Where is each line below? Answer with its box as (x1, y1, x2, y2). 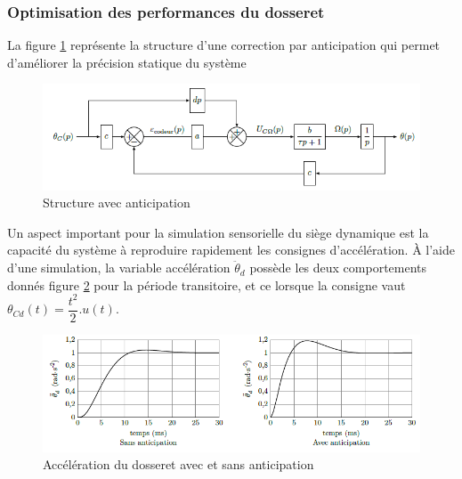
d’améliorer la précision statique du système (7, 53, 247, 71)
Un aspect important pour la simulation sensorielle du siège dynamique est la (7, 223, 429, 241)
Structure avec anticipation (43, 193, 190, 212)
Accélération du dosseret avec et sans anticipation (43, 455, 314, 474)
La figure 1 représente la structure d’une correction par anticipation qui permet (7, 36, 441, 54)
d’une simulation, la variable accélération (7, 258, 231, 277)
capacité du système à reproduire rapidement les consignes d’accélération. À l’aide (7, 240, 455, 259)
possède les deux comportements (249, 258, 427, 277)
